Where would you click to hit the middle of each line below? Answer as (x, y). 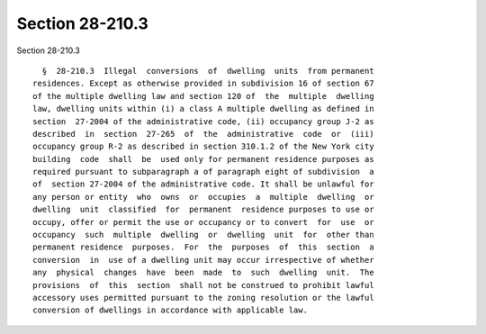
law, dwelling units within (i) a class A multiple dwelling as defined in (203, 109)
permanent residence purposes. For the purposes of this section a (203, 247)
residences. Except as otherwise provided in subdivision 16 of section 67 (203, 84)
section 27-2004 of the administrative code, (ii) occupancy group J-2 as (203, 121)
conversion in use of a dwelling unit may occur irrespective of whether (203, 260)
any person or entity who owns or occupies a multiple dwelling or (203, 197)
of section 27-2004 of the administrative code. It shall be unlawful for (203, 184)
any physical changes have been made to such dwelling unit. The (203, 273)
